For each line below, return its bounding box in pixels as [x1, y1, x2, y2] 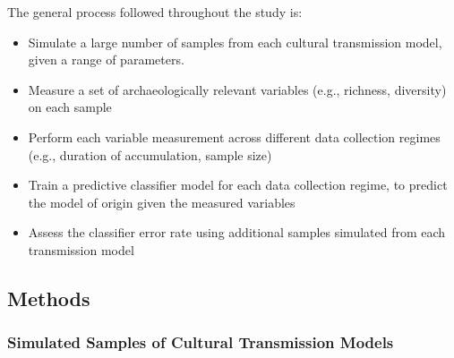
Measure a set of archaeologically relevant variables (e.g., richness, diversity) [28, 80, 447, 98]
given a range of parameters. [28, 50, 184, 69]
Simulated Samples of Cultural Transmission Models [7, 331, 394, 354]
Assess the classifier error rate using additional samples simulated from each [28, 223, 446, 242]
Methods [7, 284, 90, 311]
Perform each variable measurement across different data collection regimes [28, 127, 441, 146]
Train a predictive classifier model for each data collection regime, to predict [28, 175, 448, 194]
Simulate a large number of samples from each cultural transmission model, [28, 32, 442, 51]
